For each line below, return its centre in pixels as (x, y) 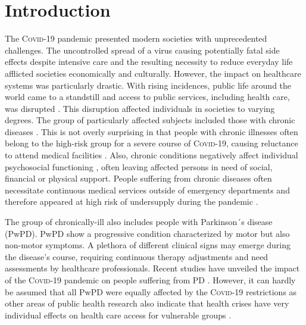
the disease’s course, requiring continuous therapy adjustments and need (137, 256)
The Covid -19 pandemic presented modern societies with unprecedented (136, 38)
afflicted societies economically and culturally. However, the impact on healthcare (153, 73)
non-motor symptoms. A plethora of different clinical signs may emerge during (148, 245)
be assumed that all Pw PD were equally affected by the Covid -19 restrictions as (151, 291)
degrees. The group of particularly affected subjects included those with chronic (150, 120)
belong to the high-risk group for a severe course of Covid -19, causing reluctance (152, 143)
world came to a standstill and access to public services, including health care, (147, 97)
